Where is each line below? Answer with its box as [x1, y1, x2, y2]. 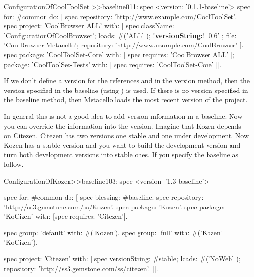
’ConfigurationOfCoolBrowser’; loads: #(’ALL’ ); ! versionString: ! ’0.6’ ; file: [4, 30, 237, 40]
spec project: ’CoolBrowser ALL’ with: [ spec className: [4, 21, 174, 31]
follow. [4, 159, 23, 169]
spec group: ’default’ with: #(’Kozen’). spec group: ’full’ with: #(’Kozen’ [4, 227, 223, 237]
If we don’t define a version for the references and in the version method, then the [4, 75, 250, 86]
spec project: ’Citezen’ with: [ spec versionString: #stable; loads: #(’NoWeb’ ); [4, 254, 241, 264]
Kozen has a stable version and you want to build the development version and [4, 139, 241, 150]
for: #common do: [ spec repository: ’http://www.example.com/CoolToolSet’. [4, 11, 236, 21]
